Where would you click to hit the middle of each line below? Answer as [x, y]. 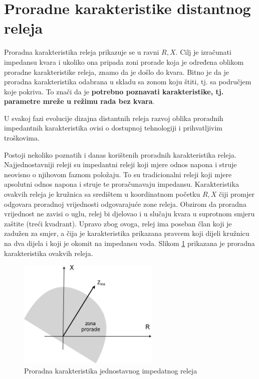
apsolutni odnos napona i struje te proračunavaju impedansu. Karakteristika [121, 184]
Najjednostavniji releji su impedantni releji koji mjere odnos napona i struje [120, 164]
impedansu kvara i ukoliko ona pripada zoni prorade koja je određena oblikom [124, 61]
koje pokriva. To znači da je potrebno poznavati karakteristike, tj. [114, 91]
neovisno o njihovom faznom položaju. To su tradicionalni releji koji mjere [118, 174]
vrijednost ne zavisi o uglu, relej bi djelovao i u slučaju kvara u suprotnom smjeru [129, 214]
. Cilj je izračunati [203, 52]
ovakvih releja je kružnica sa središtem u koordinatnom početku [102, 194]
